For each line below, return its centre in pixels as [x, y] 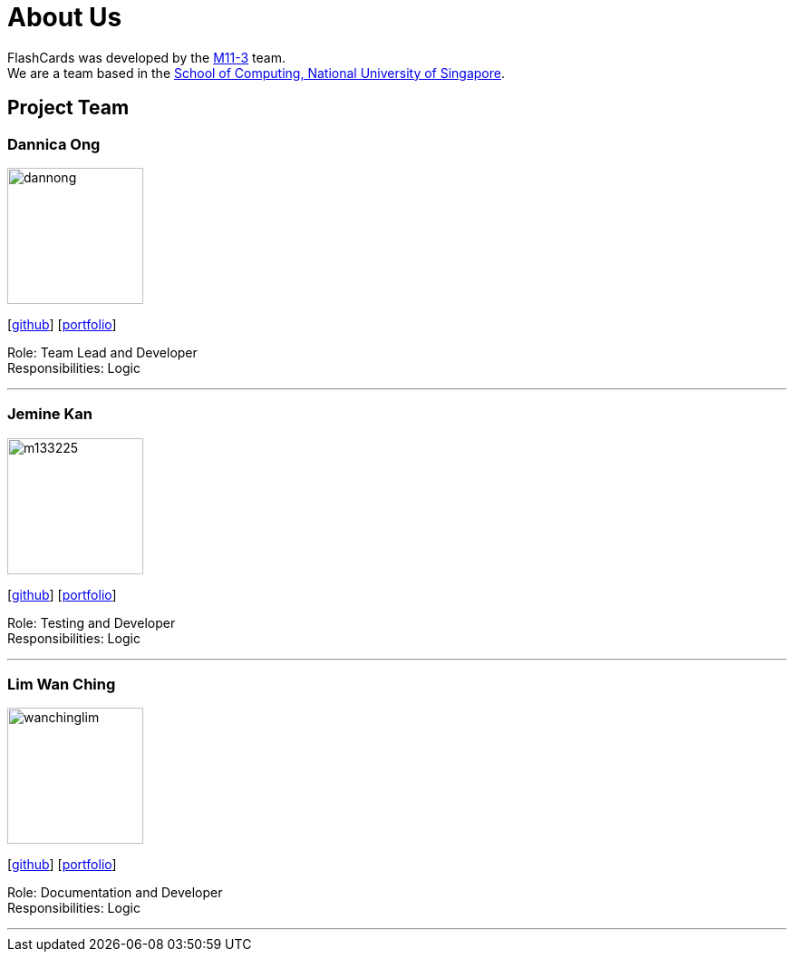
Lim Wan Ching [62, 685]
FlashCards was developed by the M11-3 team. [146, 57]
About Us [65, 17]
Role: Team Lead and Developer [102, 352]
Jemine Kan [50, 414]
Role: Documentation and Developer [115, 893]
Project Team [68, 108]
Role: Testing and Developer [92, 622]
